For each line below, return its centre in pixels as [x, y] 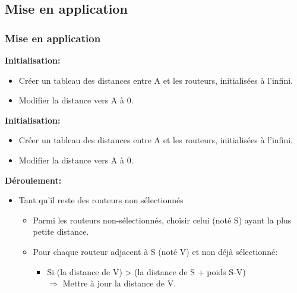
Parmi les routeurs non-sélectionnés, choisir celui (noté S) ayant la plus [162, 220]
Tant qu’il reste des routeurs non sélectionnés [101, 200]
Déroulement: [33, 180]
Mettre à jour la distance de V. [119, 283]
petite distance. [61, 231]
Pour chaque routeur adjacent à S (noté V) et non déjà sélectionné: [155, 251]
